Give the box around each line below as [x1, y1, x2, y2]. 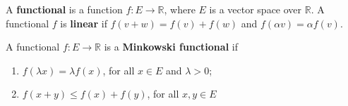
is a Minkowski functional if [104, 39, 238, 54]
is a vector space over [209, 2, 302, 16]
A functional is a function [6, 2, 123, 16]
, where [164, 2, 196, 16]
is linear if [60, 15, 107, 30]
